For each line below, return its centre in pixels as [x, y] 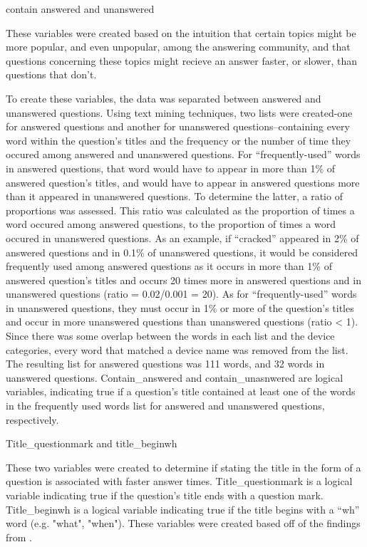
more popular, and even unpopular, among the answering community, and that [178, 47]
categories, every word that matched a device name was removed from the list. [177, 349]
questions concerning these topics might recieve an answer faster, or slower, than [182, 60]
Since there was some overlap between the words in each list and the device [170, 336]
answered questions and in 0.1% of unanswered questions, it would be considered [182, 252]
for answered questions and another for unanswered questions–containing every [178, 126]
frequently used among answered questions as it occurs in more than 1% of [169, 266]
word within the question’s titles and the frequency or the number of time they [179, 140]
